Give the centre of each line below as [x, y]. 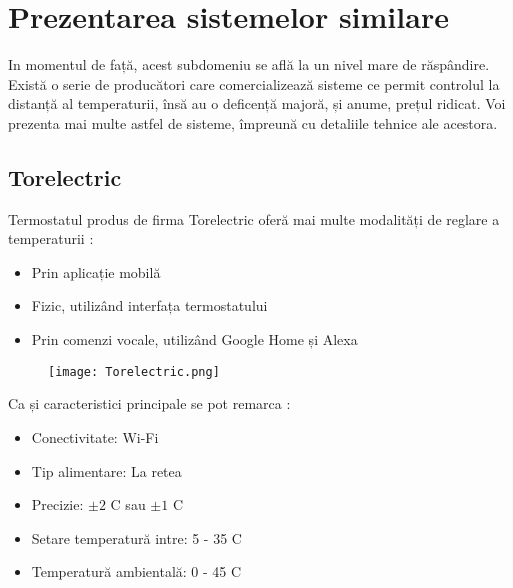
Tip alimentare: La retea [106, 470]
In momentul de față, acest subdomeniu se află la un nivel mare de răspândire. [249, 64]
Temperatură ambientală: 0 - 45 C [136, 571]
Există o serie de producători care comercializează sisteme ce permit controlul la [254, 83]
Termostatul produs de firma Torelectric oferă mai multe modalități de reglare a [254, 218]
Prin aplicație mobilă [96, 271]
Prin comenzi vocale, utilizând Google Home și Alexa [194, 339]
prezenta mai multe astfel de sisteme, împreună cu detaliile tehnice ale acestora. [253, 122]
